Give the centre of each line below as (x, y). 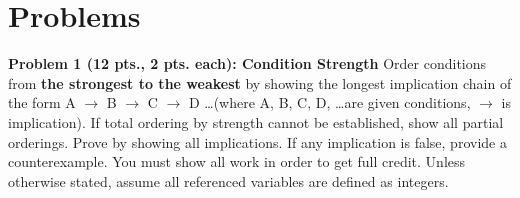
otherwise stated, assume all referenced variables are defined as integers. (228, 180)
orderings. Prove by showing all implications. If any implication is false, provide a (257, 141)
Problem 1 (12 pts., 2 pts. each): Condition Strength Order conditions (247, 63)
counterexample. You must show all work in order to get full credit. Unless (237, 161)
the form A (42, 102)
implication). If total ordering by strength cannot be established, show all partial (256, 121)
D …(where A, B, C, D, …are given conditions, (329, 102)
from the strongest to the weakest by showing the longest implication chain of (260, 82)
